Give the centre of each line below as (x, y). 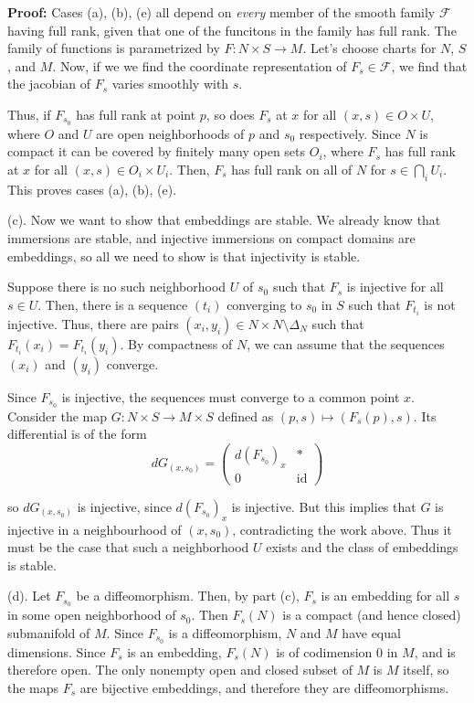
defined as (246, 415)
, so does (230, 114)
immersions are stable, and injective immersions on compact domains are (211, 238)
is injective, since (124, 506)
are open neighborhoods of (170, 133)
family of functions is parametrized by (114, 48)
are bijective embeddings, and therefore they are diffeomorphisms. (264, 687)
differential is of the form (77, 434)
